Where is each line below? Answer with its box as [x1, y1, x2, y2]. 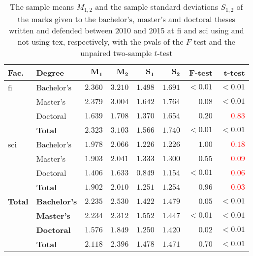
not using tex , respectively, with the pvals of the [17, 35, 184, 47]
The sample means [10, 1, 74, 12]
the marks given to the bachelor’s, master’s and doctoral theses [17, 13, 235, 25]
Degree [36, 66, 64, 78]
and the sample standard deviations [95, 1, 219, 12]
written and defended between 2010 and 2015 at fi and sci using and [9, 24, 244, 36]
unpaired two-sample [80, 47, 152, 58]
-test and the [191, 35, 235, 47]
